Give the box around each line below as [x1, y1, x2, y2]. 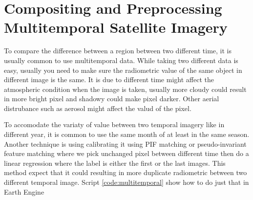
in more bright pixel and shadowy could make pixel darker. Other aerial [4, 93, 219, 104]
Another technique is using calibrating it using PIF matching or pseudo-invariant [4, 138, 247, 149]
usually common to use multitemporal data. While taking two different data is [4, 55, 238, 65]
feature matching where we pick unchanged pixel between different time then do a [4, 148, 249, 158]
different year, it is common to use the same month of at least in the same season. [4, 129, 250, 139]
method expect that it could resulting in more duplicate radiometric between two [4, 167, 247, 178]
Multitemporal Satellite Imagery [4, 17, 228, 37]
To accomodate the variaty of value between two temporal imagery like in [4, 119, 225, 130]
